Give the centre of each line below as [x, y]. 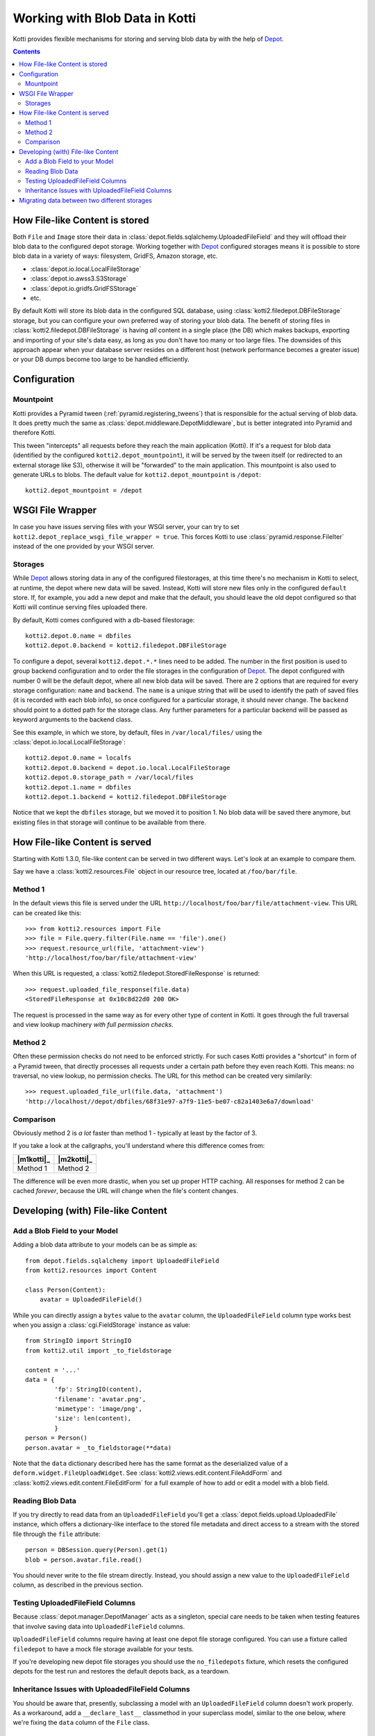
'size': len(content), [93, 1419]
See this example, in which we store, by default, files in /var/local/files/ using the [137, 732]
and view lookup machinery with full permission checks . [93, 1025]
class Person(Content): [66, 1290]
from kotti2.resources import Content [91, 1270]
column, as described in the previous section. [78, 1585]
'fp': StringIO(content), [98, 1389]
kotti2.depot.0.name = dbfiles [78, 636]
